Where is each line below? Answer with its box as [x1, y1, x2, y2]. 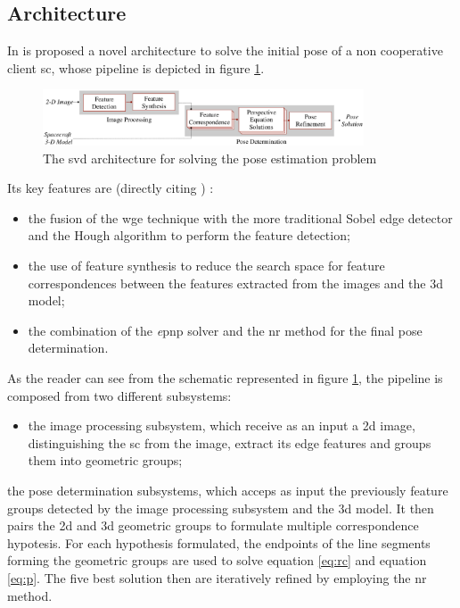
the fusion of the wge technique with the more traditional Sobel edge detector [28, 208, 453, 227]
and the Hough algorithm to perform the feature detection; [28, 226, 350, 245]
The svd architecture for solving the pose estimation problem [43, 148, 377, 167]
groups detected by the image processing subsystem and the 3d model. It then [7, 498, 434, 517]
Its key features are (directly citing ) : [7, 179, 214, 197]
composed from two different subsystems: [7, 386, 232, 404]
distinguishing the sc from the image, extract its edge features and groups [28, 433, 431, 452]
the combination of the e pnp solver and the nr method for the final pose [28, 321, 423, 339]
